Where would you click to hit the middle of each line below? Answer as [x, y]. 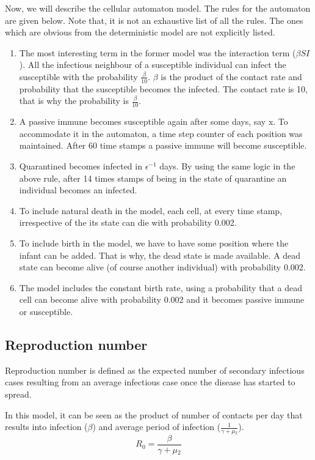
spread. [18, 394]
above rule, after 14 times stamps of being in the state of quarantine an [153, 178]
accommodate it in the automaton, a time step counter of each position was [161, 133]
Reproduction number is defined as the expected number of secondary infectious [155, 370]
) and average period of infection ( [157, 427]
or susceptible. [46, 311]
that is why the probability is [74, 101]
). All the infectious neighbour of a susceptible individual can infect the [153, 65]
